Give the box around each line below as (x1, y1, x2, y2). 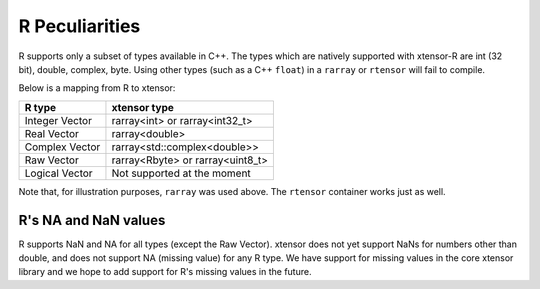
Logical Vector (24, 166, 94, 180)
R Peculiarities (18, 15, 141, 37)
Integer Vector (24, 113, 92, 127)
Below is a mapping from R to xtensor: (18, 82, 176, 94)
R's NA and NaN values (18, 211, 166, 229)
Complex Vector (24, 140, 101, 154)
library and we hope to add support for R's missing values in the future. (18, 266, 312, 278)
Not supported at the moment (111, 166, 252, 180)
